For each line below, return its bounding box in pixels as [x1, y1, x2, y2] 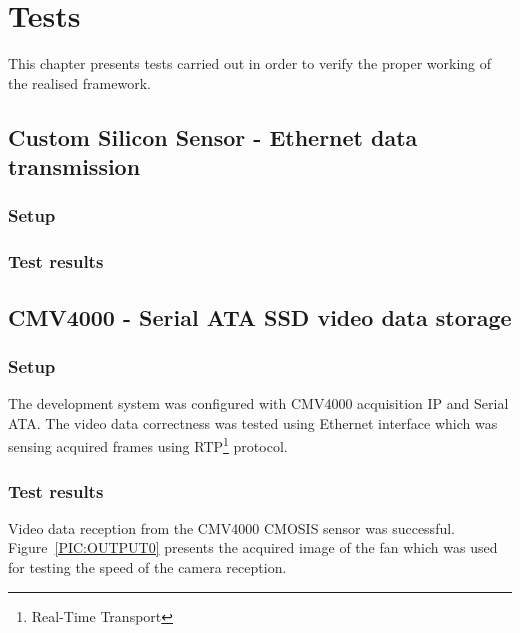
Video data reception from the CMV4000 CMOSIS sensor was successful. [8, 517, 455, 538]
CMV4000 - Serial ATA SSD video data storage [8, 301, 512, 332]
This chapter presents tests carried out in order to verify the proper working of [8, 53, 491, 74]
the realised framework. [8, 72, 151, 93]
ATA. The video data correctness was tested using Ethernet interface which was [8, 412, 498, 433]
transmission [8, 151, 141, 182]
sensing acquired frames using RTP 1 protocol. [8, 433, 288, 457]
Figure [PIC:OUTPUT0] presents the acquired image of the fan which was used [8, 537, 498, 558]
